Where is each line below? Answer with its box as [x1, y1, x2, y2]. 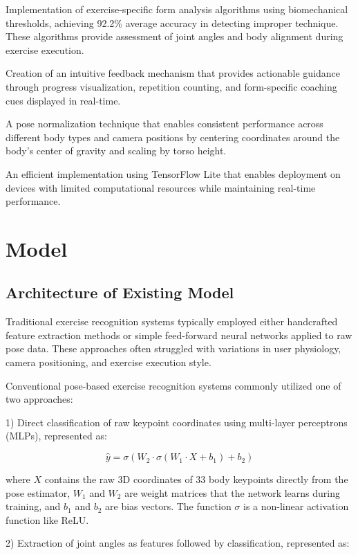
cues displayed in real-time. [6, 93, 121, 107]
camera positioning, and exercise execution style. [6, 355, 211, 370]
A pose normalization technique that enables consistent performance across [6, 116, 323, 131]
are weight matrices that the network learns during [124, 485, 341, 500]
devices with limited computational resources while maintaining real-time [6, 180, 316, 194]
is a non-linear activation [243, 499, 349, 513]
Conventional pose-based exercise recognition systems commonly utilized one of [6, 378, 341, 392]
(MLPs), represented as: [6, 428, 107, 443]
